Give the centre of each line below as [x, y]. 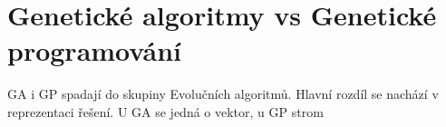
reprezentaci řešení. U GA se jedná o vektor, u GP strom [165, 111]
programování [94, 50]
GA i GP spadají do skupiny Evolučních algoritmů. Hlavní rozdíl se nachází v [223, 94]
